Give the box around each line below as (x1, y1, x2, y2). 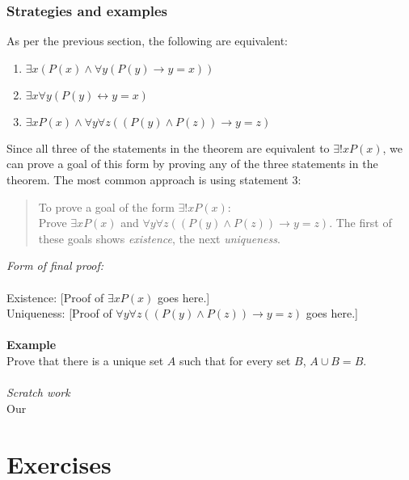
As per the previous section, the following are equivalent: (6, 32, 289, 49)
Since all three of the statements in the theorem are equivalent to (6, 139, 330, 156)
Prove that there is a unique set (6, 352, 164, 368)
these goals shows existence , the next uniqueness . (38, 229, 280, 246)
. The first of (329, 214, 392, 231)
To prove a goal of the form (38, 198, 175, 215)
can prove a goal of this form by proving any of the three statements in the (6, 155, 378, 172)
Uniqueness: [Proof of (6, 305, 112, 322)
